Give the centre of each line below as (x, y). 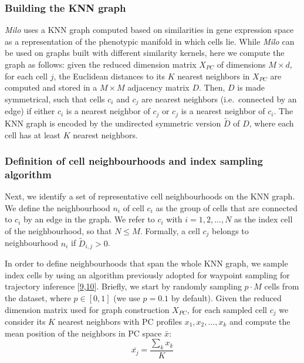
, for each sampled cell (227, 309)
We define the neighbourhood (58, 207)
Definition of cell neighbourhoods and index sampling (134, 161)
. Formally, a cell (170, 231)
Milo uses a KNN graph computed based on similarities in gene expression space (149, 30)
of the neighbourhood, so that (58, 231)
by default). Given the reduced (226, 297)
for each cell (26, 76)
